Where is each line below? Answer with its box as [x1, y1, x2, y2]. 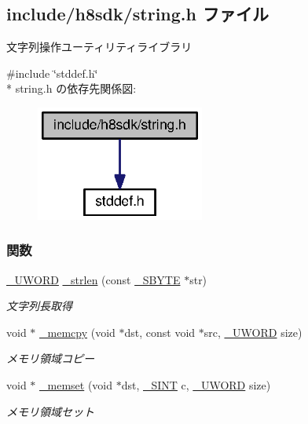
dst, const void [124, 323, 196, 340]
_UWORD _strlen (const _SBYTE [6, 271, 181, 287]
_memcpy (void [39, 323, 115, 340]
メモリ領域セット [6, 403, 94, 419]
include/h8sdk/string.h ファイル [6, 2, 269, 26]
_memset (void [39, 377, 113, 393]
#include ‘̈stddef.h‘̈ [6, 64, 98, 81]
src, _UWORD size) [203, 323, 302, 340]
